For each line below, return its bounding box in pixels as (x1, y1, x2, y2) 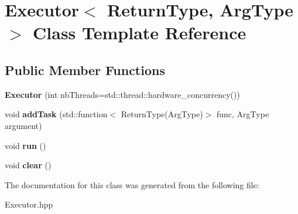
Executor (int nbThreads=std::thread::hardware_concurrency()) (5, 88, 240, 100)
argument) (5, 119, 42, 131)
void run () (5, 139, 46, 151)
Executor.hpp (5, 198, 53, 210)
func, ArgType (216, 108, 269, 120)
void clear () (5, 159, 52, 171)
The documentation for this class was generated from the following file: (5, 178, 259, 191)
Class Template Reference (33, 21, 246, 45)
